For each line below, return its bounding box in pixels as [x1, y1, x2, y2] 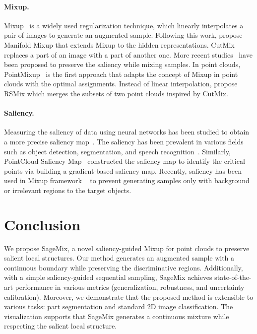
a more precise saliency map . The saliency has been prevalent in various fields [4, 136, 244, 146]
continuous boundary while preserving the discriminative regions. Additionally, [4, 262, 243, 272]
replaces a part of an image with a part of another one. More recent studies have [4, 49, 253, 60]
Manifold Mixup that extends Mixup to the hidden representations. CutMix [4, 39, 235, 50]
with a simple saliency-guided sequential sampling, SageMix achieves [4, 272, 212, 282]
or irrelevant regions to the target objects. [4, 185, 131, 195]
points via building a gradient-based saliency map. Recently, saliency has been [4, 165, 242, 176]
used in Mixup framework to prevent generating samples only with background [4, 175, 250, 186]
